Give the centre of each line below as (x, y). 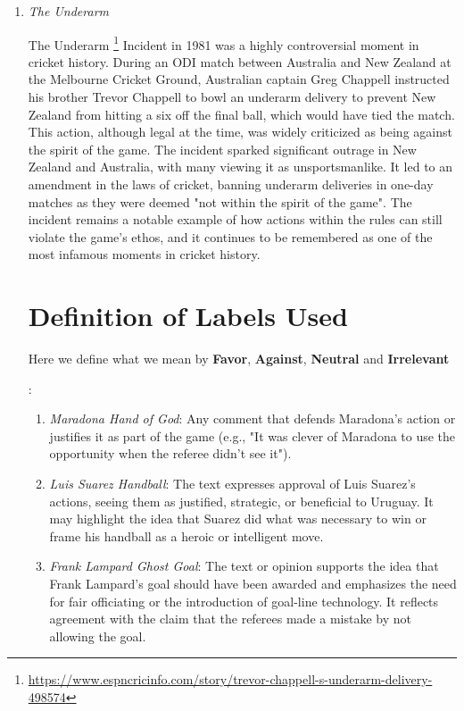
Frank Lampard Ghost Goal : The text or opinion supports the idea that (244, 566)
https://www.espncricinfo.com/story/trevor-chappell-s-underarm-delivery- (230, 679)
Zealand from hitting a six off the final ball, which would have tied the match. (241, 114)
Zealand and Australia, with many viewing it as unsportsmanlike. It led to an (240, 167)
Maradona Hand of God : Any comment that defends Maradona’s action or (253, 418)
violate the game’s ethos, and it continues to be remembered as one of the (230, 236)
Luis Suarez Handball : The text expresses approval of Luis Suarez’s (232, 484)
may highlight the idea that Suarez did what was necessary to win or (238, 519)
